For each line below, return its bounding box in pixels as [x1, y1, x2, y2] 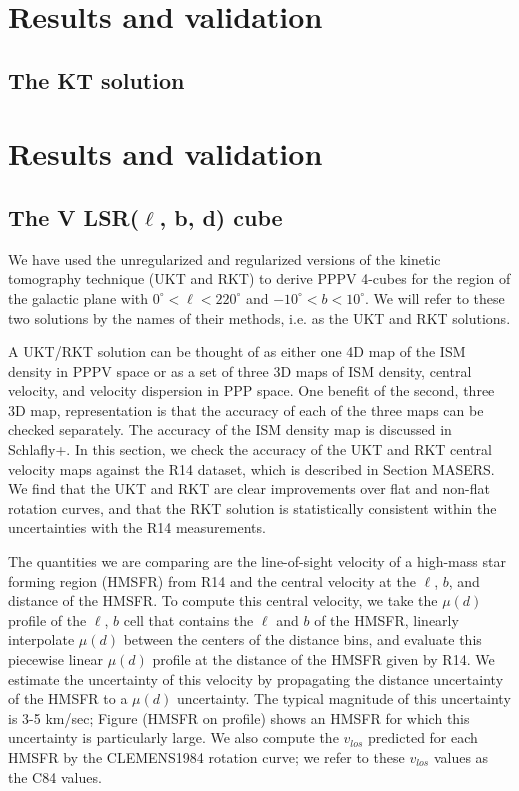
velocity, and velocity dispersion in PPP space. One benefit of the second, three [8, 380, 495, 401]
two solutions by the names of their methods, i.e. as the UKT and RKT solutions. [8, 307, 511, 328]
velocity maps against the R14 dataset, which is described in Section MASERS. [8, 458, 495, 479]
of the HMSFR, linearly [314, 609, 459, 630]
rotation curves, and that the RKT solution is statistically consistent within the [8, 497, 497, 518]
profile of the [8, 609, 87, 630]
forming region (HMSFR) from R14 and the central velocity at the [8, 570, 416, 591]
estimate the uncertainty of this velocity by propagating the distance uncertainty [8, 668, 504, 689]
